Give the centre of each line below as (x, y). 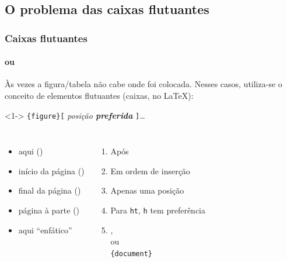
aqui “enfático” (45, 230)
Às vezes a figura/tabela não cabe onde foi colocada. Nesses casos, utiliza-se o (143, 84)
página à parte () (49, 210)
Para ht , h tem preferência (158, 210)
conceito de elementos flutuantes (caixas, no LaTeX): (99, 96)
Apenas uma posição (147, 190)
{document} (131, 254)
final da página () (50, 190)
